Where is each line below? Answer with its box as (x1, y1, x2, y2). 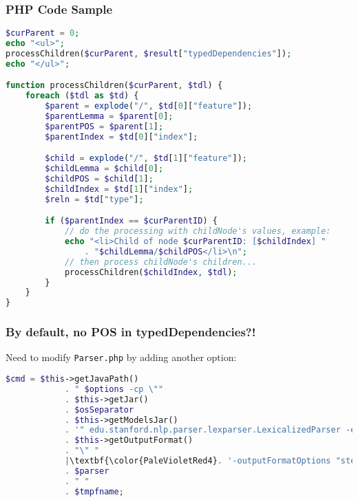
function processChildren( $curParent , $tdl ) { (6, 80, 223, 91)
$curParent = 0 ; (6, 28, 80, 39)
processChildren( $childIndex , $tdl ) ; (64, 267, 238, 277)
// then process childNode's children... (64, 257, 257, 267)
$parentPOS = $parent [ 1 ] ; (45, 121, 164, 131)
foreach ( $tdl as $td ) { (25, 91, 139, 101)
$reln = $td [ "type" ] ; (45, 194, 144, 204)
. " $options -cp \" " (64, 384, 164, 394)
